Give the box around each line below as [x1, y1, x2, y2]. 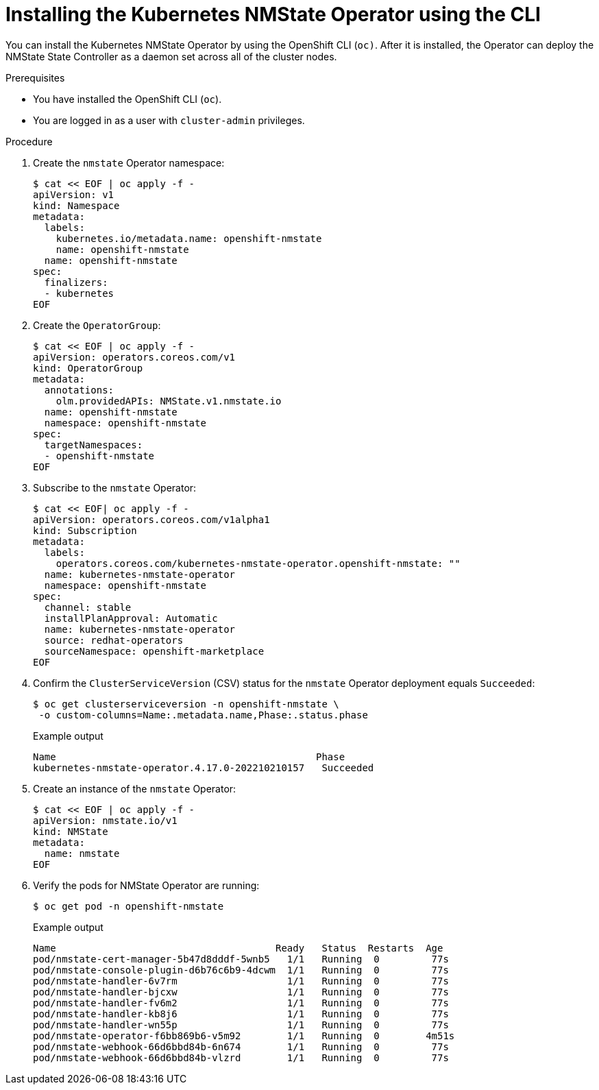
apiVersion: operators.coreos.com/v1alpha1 [33, 513, 270, 525]
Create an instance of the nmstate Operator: [33, 782, 236, 795]
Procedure [5, 135, 53, 147]
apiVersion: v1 [33, 189, 114, 200]
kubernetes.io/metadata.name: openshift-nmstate [56, 232, 322, 244]
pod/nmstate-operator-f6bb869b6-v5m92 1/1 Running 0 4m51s [33, 1030, 455, 1041]
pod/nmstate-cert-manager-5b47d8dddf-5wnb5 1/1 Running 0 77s [33, 953, 449, 965]
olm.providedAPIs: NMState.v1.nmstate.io [56, 395, 282, 407]
